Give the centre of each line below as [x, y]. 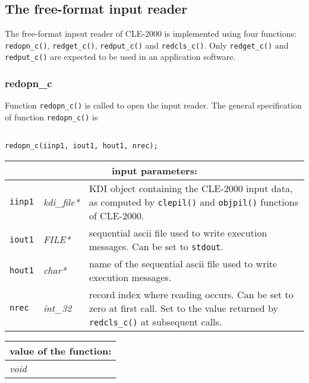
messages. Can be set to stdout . [156, 246]
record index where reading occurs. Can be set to [191, 294]
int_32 [57, 308]
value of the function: [61, 350]
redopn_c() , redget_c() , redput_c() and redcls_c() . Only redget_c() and [147, 45]
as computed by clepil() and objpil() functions [193, 202]
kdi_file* [61, 202]
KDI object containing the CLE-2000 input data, [191, 188]
